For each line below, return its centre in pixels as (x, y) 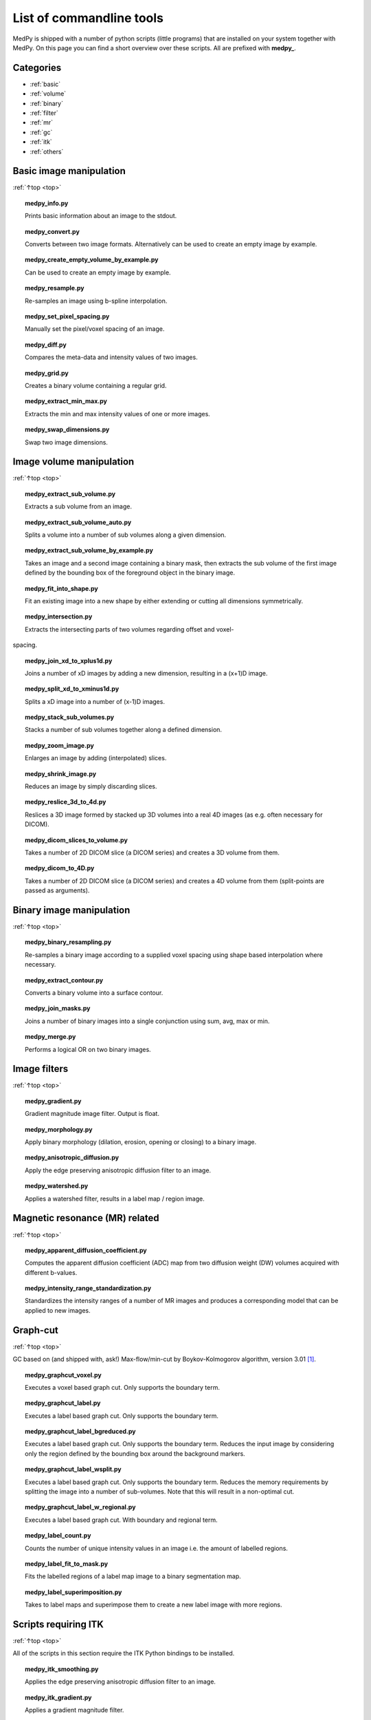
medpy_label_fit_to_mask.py (67, 1564)
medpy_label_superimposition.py (74, 1592)
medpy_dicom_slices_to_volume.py (77, 840)
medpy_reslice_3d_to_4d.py (66, 802)
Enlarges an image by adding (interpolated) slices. (96, 758)
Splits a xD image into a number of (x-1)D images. (95, 701)
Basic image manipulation (69, 171)
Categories (37, 68)
